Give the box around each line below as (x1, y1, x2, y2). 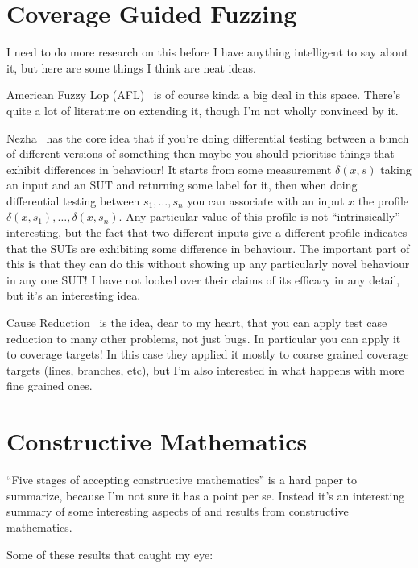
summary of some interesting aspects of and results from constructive (6, 503, 349, 520)
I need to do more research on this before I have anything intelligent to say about (6, 44, 409, 60)
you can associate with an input (187, 192, 345, 209)
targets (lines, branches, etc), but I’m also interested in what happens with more (6, 361, 404, 378)
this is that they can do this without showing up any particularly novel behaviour (6, 255, 410, 272)
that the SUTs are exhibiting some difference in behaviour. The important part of (6, 239, 410, 256)
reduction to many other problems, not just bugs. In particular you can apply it (6, 330, 401, 346)
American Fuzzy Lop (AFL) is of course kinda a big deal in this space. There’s (6, 86, 400, 103)
